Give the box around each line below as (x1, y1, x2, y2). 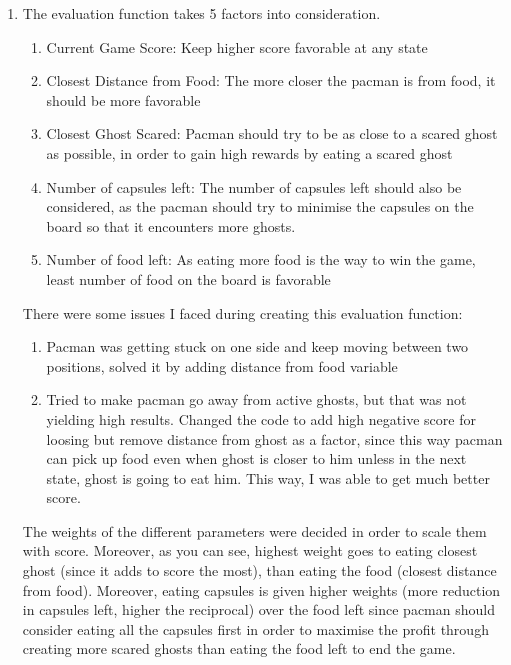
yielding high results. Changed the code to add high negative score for (46, 408, 476, 429)
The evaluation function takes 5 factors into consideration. (22, 3, 381, 23)
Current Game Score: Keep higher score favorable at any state (46, 36, 428, 57)
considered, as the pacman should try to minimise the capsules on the (46, 196, 474, 217)
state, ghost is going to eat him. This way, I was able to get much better (46, 467, 490, 488)
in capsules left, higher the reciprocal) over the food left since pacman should (22, 599, 495, 620)
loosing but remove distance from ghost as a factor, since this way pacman (46, 428, 503, 449)
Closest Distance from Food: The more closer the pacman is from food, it (46, 70, 496, 91)
